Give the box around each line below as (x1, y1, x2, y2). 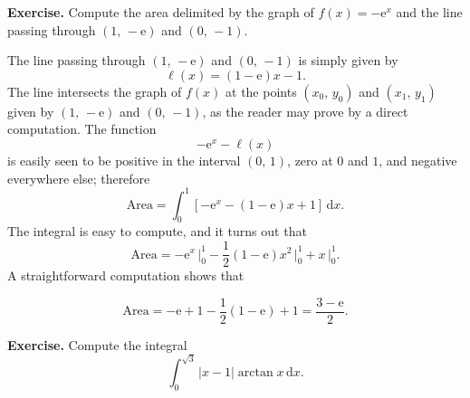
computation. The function (7, 119, 157, 138)
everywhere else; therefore (7, 168, 150, 187)
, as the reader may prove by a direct (202, 101, 408, 120)
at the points (225, 81, 297, 100)
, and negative (379, 150, 457, 169)
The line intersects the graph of (7, 81, 182, 100)
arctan (237, 366, 273, 380)
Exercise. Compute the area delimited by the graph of (7, 3, 314, 21)
